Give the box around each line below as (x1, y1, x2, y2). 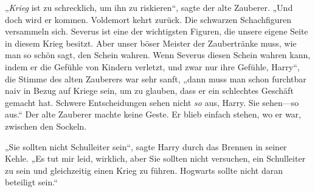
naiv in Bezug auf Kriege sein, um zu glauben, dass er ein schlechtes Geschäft (5, 84, 294, 97)
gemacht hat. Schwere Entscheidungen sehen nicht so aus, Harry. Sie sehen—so (5, 96, 299, 108)
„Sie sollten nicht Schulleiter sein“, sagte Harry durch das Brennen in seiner (5, 140, 287, 153)
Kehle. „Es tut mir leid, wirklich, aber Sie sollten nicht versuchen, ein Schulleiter (5, 152, 306, 165)
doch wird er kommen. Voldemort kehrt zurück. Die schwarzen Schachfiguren (5, 13, 292, 25)
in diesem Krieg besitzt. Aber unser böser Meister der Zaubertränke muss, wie (5, 36, 297, 49)
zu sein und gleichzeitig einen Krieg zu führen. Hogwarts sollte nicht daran (5, 164, 283, 176)
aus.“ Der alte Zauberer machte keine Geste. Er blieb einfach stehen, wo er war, (5, 108, 302, 121)
